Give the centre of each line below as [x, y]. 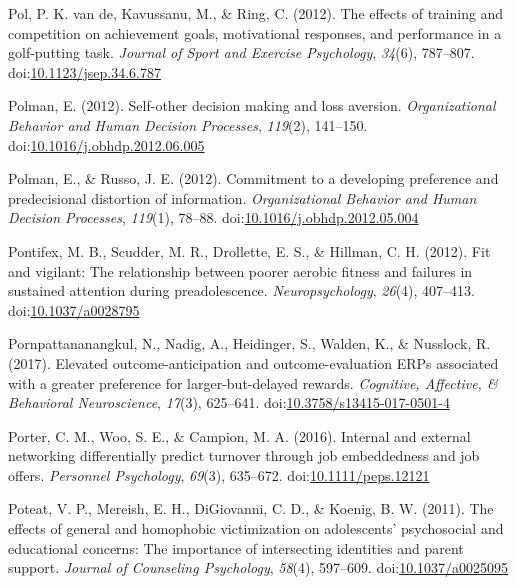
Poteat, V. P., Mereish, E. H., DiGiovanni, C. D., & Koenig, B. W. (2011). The [251, 508]
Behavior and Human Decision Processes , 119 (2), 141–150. [188, 124]
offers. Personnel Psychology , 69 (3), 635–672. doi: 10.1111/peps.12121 [219, 474]
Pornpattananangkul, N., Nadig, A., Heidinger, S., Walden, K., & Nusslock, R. [249, 343]
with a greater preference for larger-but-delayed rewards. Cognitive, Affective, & [253, 382]
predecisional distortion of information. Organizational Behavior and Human [242, 197]
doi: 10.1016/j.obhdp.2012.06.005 [106, 144]
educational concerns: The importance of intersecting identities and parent [236, 547]
